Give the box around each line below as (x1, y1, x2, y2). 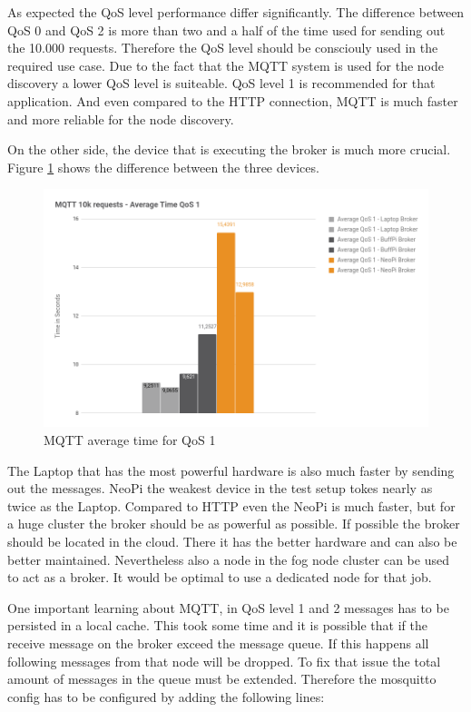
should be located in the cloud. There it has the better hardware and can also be (7, 531, 457, 550)
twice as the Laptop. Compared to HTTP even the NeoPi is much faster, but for (7, 496, 456, 515)
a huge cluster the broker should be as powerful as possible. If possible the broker (7, 514, 460, 533)
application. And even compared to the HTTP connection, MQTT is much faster (7, 91, 458, 110)
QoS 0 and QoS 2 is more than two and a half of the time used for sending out (7, 20, 446, 39)
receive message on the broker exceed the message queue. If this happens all (7, 633, 429, 652)
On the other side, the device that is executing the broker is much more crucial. (7, 140, 451, 159)
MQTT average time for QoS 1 (44, 430, 216, 449)
